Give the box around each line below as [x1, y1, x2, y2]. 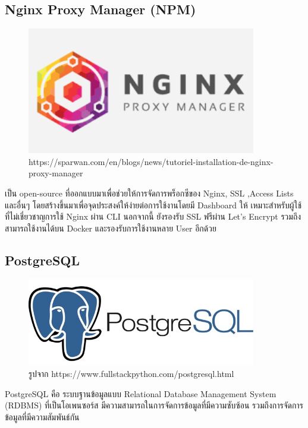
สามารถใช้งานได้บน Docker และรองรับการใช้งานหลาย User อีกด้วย [5, 221, 216, 234]
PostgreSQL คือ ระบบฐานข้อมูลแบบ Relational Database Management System [5, 387, 276, 400]
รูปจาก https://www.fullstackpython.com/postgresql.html [29, 367, 234, 380]
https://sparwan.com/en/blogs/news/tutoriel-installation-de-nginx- [29, 155, 274, 167]
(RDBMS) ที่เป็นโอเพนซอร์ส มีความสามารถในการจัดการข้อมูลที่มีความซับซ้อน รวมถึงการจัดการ [5, 399, 303, 411]
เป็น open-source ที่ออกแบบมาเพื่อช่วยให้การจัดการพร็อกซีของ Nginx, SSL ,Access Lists [5, 186, 294, 199]
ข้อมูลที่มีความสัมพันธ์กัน [5, 410, 80, 423]
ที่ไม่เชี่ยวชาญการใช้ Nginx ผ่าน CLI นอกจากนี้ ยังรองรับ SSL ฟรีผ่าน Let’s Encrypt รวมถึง [5, 210, 301, 223]
